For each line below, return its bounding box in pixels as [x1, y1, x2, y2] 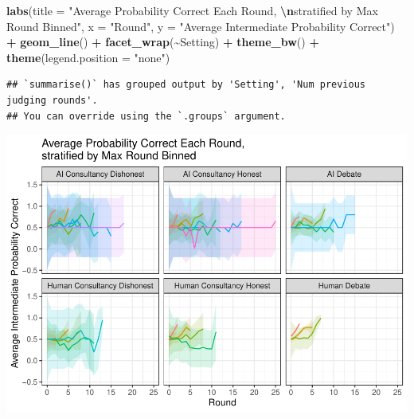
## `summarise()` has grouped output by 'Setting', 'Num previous [6, 79, 366, 91]
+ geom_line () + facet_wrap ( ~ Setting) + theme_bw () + [6, 33, 319, 50]
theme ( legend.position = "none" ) [6, 49, 170, 65]
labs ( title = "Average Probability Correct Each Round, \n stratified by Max [6, 2, 378, 18]
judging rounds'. [6, 94, 98, 106]
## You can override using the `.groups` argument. [6, 110, 286, 122]
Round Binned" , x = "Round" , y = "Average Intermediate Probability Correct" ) [6, 18, 395, 34]
